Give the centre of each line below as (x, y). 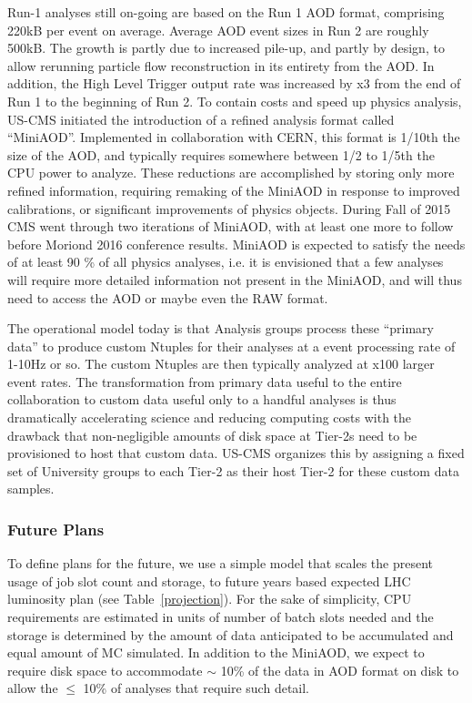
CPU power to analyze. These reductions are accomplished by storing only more (231, 173)
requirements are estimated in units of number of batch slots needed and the (221, 617)
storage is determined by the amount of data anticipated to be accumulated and (231, 634)
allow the (33, 688)
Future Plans (56, 529)
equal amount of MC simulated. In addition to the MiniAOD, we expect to (216, 652)
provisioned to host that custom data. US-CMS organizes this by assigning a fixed (236, 453)
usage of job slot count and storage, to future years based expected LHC (209, 581)
